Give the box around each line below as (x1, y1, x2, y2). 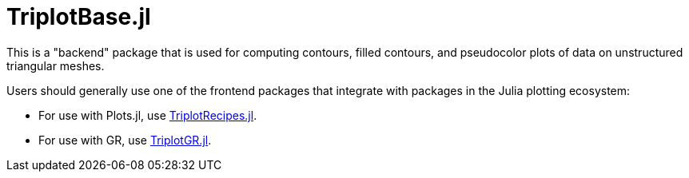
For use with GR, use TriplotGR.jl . (38, 133, 212, 147)
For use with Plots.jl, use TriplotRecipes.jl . (38, 108, 257, 122)
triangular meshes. (6, 58, 105, 73)
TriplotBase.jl (6, 3, 151, 30)
